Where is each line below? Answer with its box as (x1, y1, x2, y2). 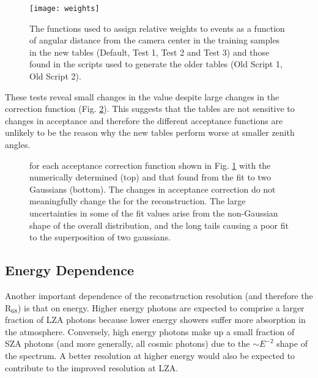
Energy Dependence (5, 261, 135, 280)
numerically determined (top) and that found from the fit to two (29, 171, 272, 183)
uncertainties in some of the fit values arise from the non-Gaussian (29, 206, 278, 219)
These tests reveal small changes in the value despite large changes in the (5, 90, 279, 103)
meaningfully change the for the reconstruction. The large (29, 195, 246, 207)
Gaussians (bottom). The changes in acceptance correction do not (29, 182, 276, 195)
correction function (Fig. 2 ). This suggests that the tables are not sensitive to (5, 102, 295, 115)
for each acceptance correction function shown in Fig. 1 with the (29, 158, 271, 171)
